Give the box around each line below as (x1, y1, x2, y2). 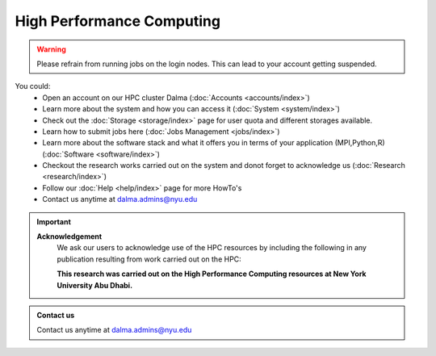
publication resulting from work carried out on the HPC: (57, 254, 241, 264)
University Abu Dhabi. (57, 280, 133, 290)
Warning (36, 44, 66, 54)
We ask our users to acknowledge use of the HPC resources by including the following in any (57, 243, 367, 253)
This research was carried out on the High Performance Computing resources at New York (57, 269, 367, 279)
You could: (15, 82, 51, 91)
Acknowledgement (36, 232, 103, 241)
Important (36, 216, 72, 226)
